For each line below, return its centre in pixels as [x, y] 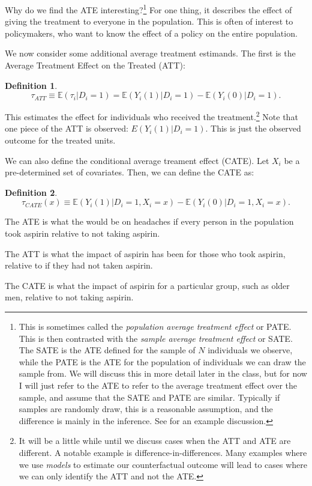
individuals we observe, [250, 350]
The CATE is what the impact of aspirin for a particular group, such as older [147, 285]
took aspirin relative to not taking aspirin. [82, 233]
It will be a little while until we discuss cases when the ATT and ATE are [155, 441]
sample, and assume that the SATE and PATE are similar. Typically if [149, 397]
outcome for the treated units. [60, 140]
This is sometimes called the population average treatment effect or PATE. [155, 326]
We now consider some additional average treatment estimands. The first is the [150, 53]
